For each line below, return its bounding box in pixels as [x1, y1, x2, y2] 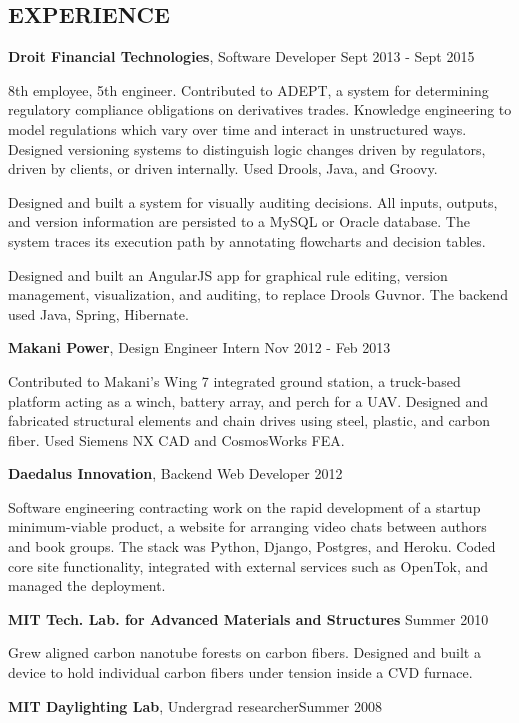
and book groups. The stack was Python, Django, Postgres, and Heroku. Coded [8, 536, 496, 557]
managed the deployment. [8, 575, 166, 596]
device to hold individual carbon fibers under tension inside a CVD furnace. [8, 662, 473, 683]
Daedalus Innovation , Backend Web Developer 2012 [8, 463, 343, 484]
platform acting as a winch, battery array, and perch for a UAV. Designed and [8, 390, 489, 411]
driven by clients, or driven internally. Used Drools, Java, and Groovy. [8, 158, 438, 179]
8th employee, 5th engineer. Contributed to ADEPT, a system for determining [8, 79, 489, 100]
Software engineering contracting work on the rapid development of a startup [8, 496, 481, 517]
